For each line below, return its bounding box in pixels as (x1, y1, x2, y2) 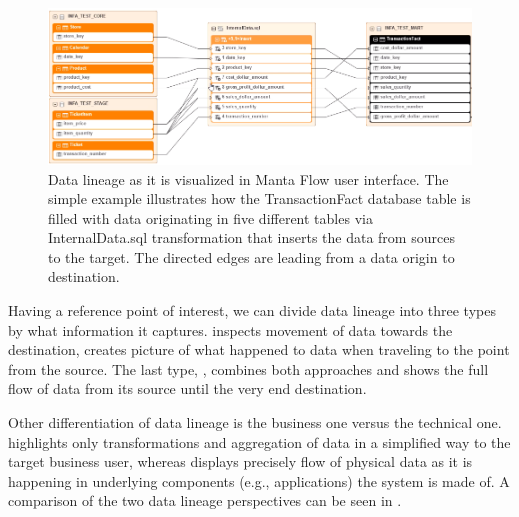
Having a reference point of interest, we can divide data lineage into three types (8, 300, 496, 321)
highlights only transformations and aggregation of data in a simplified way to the (8, 431, 511, 452)
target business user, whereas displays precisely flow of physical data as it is (8, 451, 473, 472)
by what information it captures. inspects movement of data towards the (8, 319, 453, 340)
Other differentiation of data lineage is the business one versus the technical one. (8, 412, 502, 433)
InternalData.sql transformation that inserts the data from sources (48, 227, 455, 248)
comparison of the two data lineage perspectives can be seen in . (8, 490, 402, 511)
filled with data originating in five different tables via (48, 207, 373, 228)
